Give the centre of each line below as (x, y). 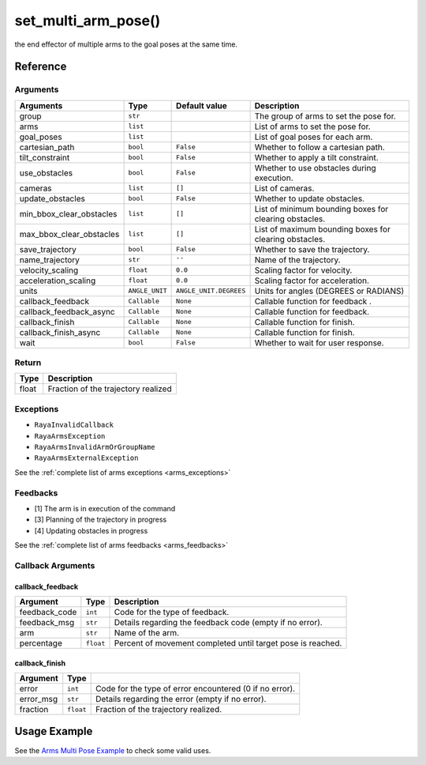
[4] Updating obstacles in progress (91, 530)
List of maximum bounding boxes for (322, 229)
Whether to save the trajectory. (312, 249)
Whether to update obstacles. (310, 198)
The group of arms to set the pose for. (325, 116)
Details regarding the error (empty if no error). (181, 699)
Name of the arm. (147, 633)
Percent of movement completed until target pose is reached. (228, 643)
